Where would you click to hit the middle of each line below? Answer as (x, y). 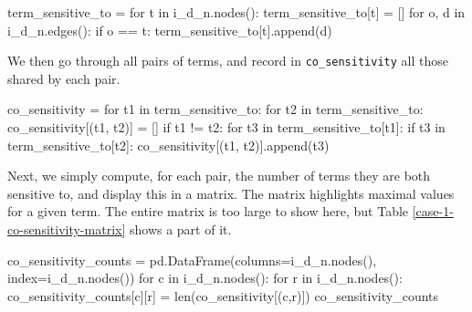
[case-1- (433, 211)
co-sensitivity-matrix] (67, 229)
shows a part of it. (180, 229)
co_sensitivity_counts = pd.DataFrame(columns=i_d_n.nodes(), (192, 260)
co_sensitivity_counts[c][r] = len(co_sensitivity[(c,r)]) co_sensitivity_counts (223, 295)
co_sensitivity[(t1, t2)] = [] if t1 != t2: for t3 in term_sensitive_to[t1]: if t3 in (226, 127)
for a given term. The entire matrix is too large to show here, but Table (208, 211)
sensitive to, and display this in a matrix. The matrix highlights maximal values (231, 193)
